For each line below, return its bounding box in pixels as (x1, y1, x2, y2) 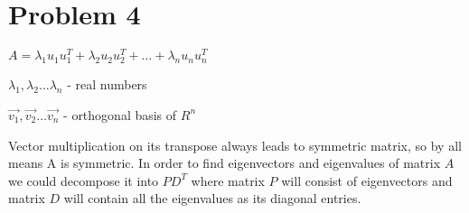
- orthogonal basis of (63, 105, 177, 124)
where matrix (191, 171, 265, 190)
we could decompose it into (8, 171, 159, 190)
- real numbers (67, 75, 147, 94)
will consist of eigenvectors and (281, 171, 453, 190)
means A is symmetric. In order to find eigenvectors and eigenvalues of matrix (8, 153, 441, 172)
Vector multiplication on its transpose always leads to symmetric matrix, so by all (8, 135, 462, 154)
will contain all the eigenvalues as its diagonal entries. (63, 189, 361, 208)
